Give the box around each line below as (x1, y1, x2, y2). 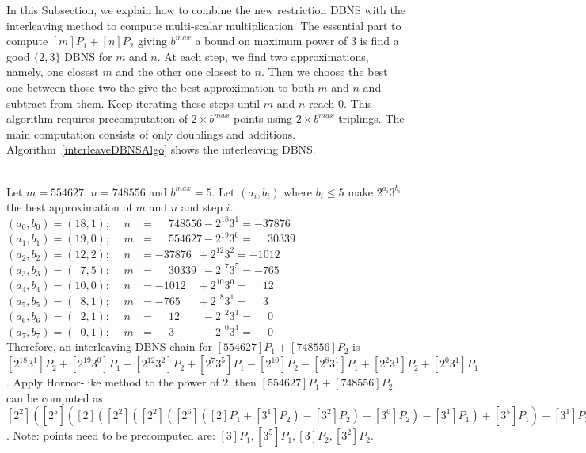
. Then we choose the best (261, 63, 388, 80)
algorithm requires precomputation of (6, 110, 188, 127)
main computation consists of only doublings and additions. (6, 125, 296, 142)
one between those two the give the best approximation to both (6, 78, 314, 95)
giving (137, 32, 167, 49)
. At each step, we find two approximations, (157, 48, 369, 64)
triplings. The (338, 110, 405, 127)
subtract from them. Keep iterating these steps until (6, 94, 261, 111)
